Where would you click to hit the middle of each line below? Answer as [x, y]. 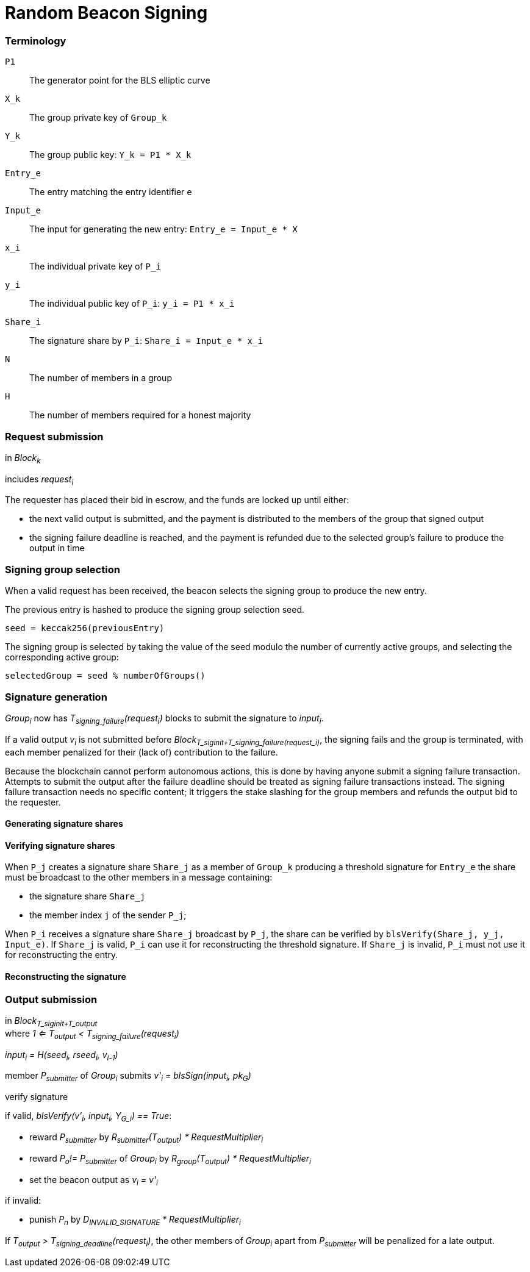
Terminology [36, 41]
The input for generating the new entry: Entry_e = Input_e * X [163, 229]
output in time [57, 548]
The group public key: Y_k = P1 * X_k [110, 155]
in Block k [23, 459]
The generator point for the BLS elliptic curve [120, 80]
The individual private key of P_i [95, 266]
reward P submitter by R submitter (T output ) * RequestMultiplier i [146, 1138]
